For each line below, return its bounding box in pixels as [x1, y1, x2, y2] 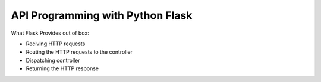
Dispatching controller [26, 57, 80, 64]
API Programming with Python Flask [11, 9, 193, 22]
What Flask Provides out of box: [11, 29, 89, 37]
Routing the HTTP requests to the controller [26, 48, 133, 55]
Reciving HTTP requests [26, 40, 86, 47]
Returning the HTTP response [26, 65, 99, 72]
